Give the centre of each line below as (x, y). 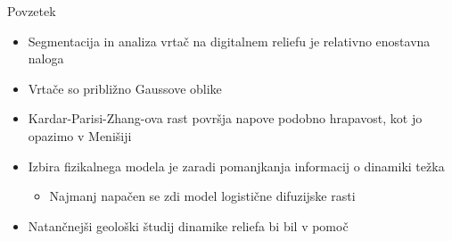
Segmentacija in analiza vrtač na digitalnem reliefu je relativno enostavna (229, 41)
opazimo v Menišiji (80, 135)
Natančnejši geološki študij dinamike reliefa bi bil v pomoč (188, 225)
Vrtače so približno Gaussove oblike (125, 88)
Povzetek (32, 11)
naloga (46, 58)
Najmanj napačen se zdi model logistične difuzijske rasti (202, 196)
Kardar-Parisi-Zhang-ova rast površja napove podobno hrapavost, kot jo (225, 118)
